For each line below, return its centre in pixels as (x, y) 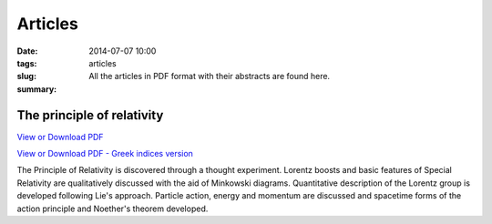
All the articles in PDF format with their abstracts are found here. (210, 76)
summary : (37, 89)
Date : (27, 51)
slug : (26, 76)
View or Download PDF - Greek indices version (105, 154)
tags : (27, 63)
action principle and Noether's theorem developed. (113, 209)
